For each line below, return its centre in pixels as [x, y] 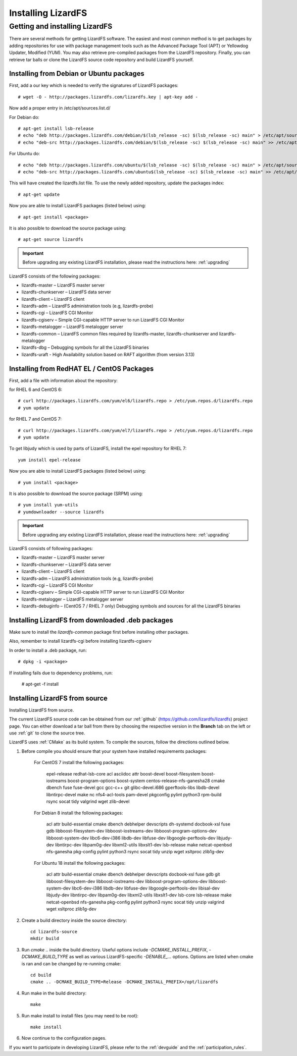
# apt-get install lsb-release [56, 129]
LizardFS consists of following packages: [51, 548]
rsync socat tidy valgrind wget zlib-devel [88, 802]
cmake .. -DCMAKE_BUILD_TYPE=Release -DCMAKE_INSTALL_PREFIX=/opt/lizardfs [124, 982]
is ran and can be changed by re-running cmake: [71, 963]
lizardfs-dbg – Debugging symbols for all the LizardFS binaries [85, 347]
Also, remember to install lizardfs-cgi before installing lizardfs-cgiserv [80, 641]
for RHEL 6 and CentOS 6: [36, 389]
